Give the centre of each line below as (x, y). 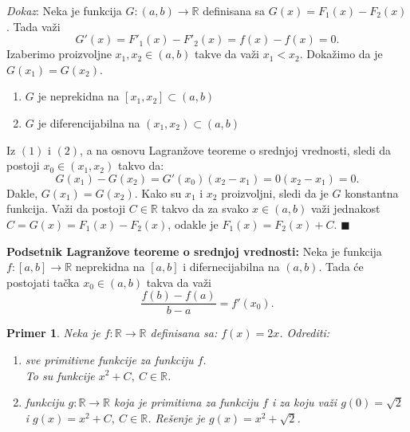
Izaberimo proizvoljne (59, 54)
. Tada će (341, 267)
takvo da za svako (205, 208)
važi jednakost (345, 208)
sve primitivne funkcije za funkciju (109, 359)
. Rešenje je (176, 417)
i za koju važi (304, 402)
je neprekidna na (79, 96)
